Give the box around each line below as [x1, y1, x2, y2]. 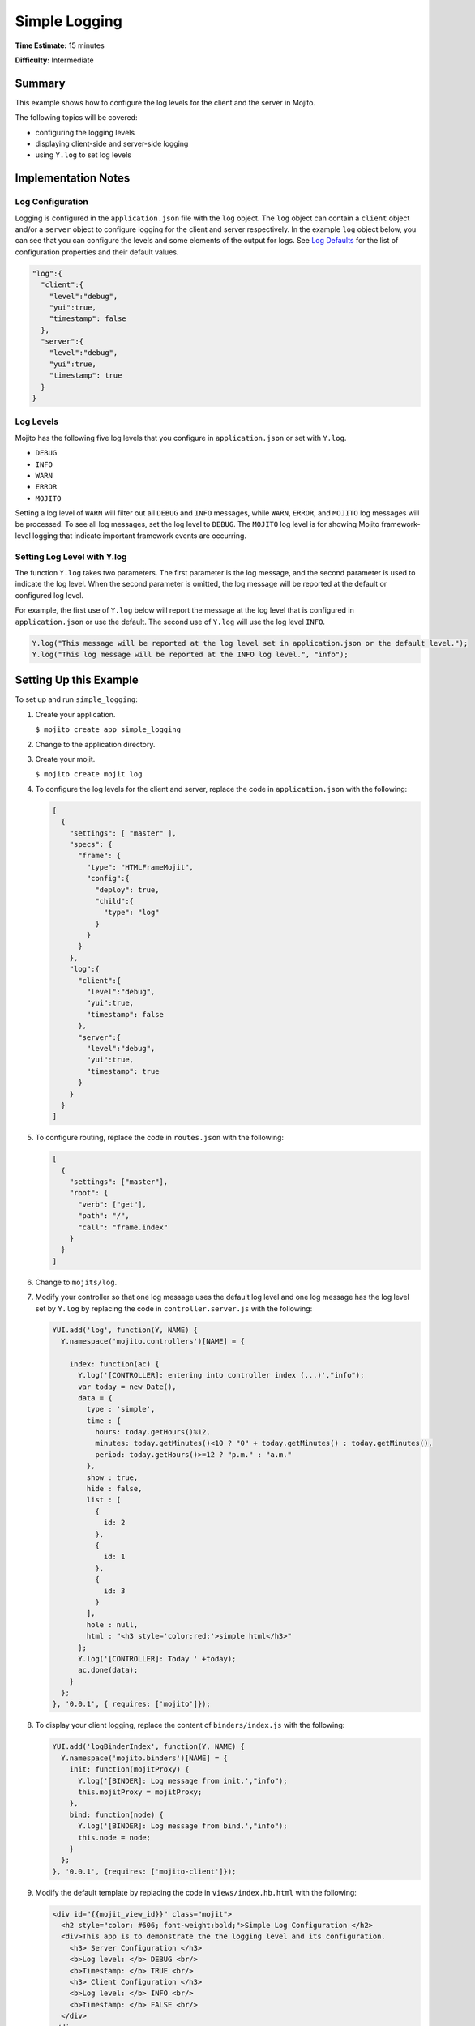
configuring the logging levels [35, 127, 135, 137]
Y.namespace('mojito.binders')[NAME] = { [61, 1753, 229, 1763]
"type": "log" [103, 908, 160, 917]
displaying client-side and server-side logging [35, 139, 189, 149]
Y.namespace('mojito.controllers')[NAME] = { [61, 1336, 245, 1345]
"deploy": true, [94, 885, 160, 895]
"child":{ [94, 896, 134, 905]
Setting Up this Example [15, 673, 139, 687]
